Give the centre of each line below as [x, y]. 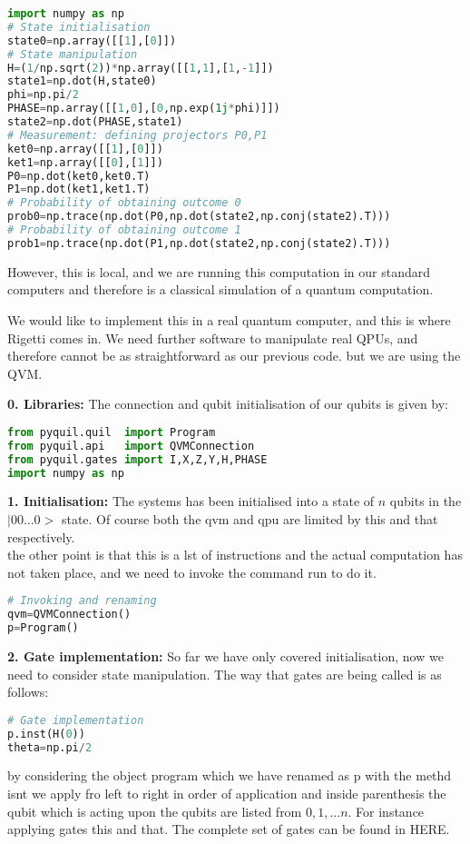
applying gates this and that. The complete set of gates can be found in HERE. [229, 829]
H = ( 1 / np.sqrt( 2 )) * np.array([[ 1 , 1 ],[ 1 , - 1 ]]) [141, 68]
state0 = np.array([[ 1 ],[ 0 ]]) [92, 40]
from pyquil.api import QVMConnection [131, 446]
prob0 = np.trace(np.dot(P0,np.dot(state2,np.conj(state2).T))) [199, 217]
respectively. [41, 536]
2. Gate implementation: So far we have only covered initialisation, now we [225, 656]
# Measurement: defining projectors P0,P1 [137, 135]
